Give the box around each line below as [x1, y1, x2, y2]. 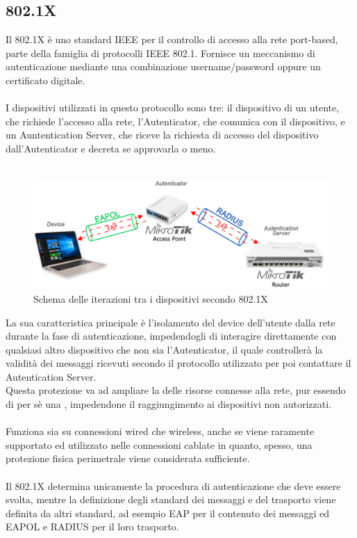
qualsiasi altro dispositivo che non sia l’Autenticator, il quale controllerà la [6, 342, 323, 356]
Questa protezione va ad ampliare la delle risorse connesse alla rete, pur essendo [6, 383, 346, 397]
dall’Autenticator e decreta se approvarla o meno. [6, 141, 216, 155]
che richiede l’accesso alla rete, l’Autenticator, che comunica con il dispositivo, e [6, 113, 345, 128]
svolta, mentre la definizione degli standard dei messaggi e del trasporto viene [6, 492, 336, 507]
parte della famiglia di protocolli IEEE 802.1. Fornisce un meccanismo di [6, 45, 315, 60]
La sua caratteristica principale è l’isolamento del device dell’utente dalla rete [6, 315, 335, 329]
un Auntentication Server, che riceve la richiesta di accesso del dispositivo [6, 127, 319, 142]
